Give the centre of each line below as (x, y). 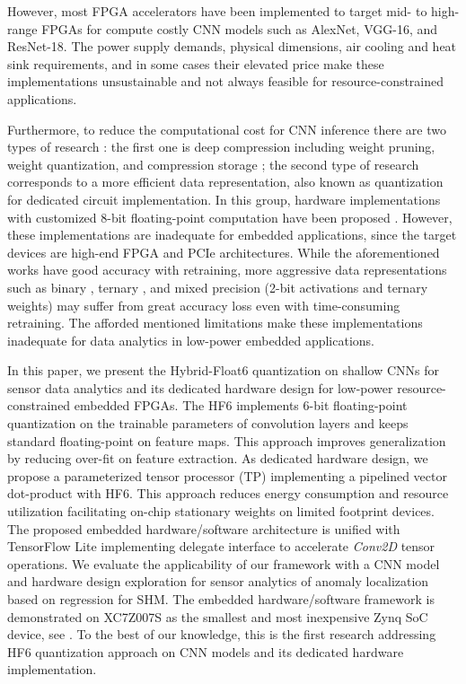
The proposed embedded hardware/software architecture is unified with (204, 528)
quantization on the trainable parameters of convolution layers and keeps (208, 423)
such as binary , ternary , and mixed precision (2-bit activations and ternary (218, 287)
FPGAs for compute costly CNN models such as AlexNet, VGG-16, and (240, 28)
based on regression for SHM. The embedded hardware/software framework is (221, 599)
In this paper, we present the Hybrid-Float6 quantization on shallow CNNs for (223, 370)
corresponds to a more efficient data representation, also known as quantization (225, 182)
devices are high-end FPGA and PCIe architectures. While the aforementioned (224, 252)
